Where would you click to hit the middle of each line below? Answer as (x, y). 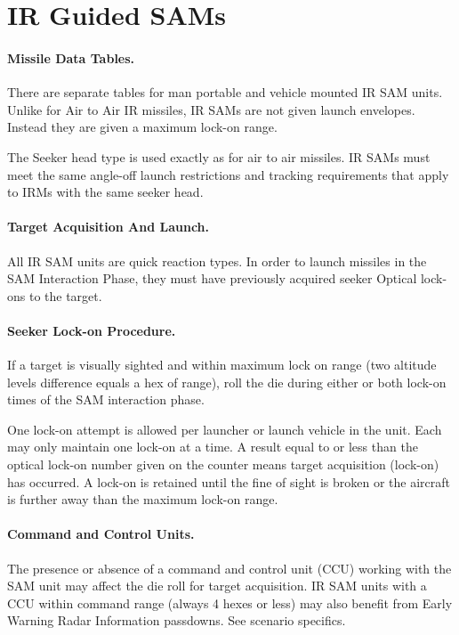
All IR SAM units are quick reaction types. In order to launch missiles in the (217, 261)
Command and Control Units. (101, 534)
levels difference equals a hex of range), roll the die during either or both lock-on (227, 382)
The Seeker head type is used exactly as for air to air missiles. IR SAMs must (219, 156)
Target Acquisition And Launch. (108, 227)
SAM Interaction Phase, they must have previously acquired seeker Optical (212, 278)
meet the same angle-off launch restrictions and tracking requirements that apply (228, 174)
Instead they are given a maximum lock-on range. (142, 127)
